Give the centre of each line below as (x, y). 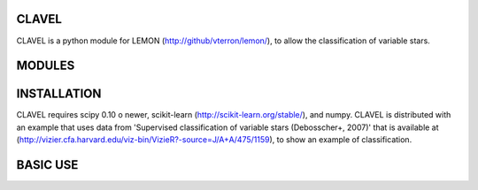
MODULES (46, 66)
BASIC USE (47, 165)
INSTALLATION (59, 94)
